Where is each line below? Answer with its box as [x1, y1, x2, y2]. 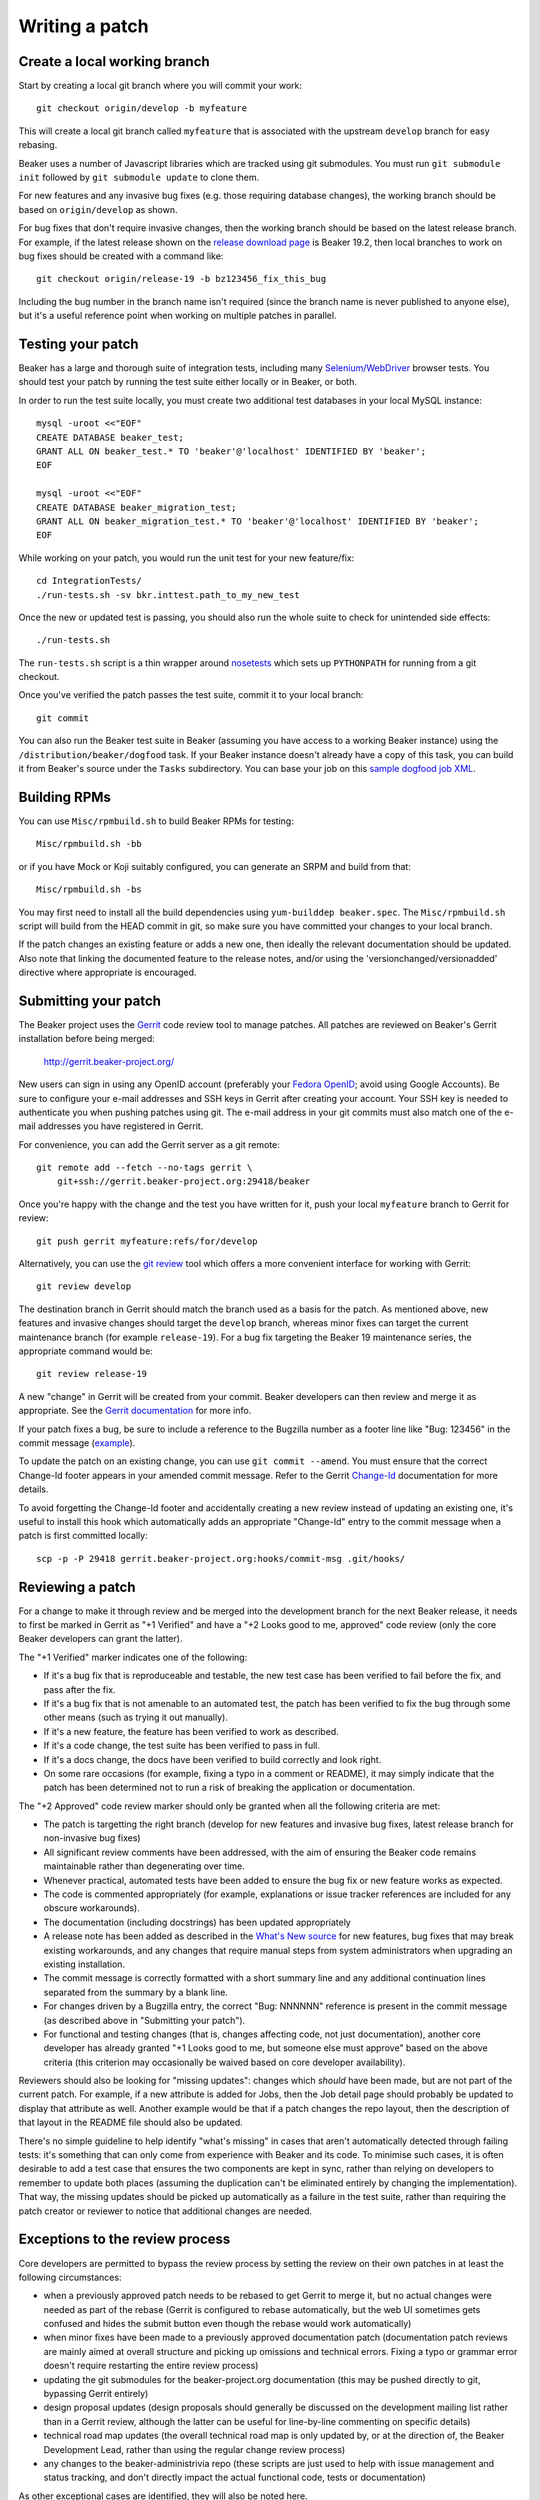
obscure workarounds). [43, 1902, 140, 1914]
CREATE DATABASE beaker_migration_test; [36, 501, 237, 513]
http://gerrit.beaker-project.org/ [43, 1055, 175, 1067]
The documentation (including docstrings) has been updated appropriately [43, 1916, 352, 1928]
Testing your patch [18, 335, 139, 352]
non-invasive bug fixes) [43, 1832, 141, 1844]
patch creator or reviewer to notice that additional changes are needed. [18, 2205, 313, 2217]
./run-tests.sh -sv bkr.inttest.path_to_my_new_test [36, 589, 300, 600]
